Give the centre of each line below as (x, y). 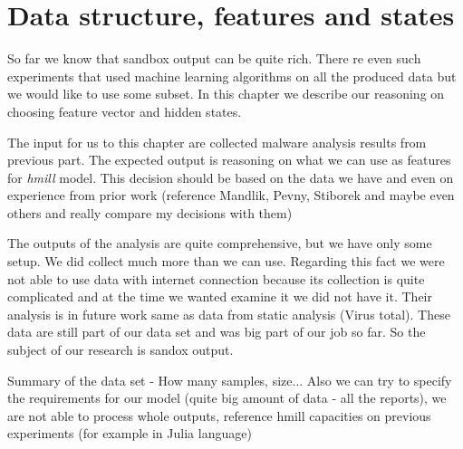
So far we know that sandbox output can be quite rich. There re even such (214, 58)
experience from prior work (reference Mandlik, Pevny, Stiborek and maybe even (231, 195)
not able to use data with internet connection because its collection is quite (216, 278)
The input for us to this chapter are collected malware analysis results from (217, 142)
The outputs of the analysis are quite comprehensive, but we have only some (220, 243)
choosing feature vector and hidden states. (125, 111)
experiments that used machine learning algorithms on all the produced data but (232, 76)
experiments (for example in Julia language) (130, 433)
